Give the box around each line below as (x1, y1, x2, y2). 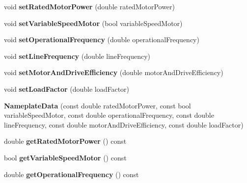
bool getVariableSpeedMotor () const (4, 152, 127, 162)
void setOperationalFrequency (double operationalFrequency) (4, 34, 199, 45)
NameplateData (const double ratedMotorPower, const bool (4, 100, 191, 110)
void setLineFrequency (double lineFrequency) (4, 51, 150, 61)
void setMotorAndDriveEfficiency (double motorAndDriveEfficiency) (4, 67, 223, 78)
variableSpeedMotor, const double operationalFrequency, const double (4, 110, 214, 120)
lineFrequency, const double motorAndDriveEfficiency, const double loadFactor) (4, 119, 244, 130)
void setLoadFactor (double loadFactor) (4, 83, 130, 94)
